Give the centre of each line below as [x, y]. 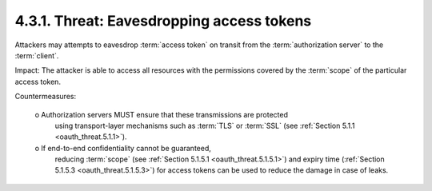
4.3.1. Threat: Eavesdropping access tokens [163, 21]
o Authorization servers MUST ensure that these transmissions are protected [161, 114]
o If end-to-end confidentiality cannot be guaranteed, [123, 148]
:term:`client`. [37, 55]
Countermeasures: [45, 97]
